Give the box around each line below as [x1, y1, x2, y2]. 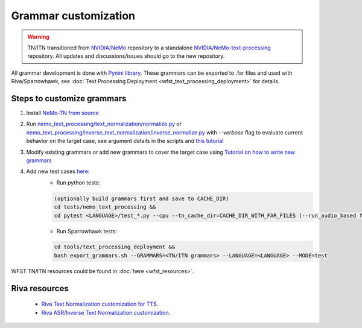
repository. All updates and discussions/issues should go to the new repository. [27, 52, 225, 60]
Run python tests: [56, 178, 101, 186]
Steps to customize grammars [11, 93, 127, 104]
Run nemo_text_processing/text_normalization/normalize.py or [26, 121, 182, 128]
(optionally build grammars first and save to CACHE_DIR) [54, 195, 229, 202]
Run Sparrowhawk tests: [56, 227, 118, 235]
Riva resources [11, 283, 69, 294]
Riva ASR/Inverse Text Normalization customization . [41, 309, 171, 316]
